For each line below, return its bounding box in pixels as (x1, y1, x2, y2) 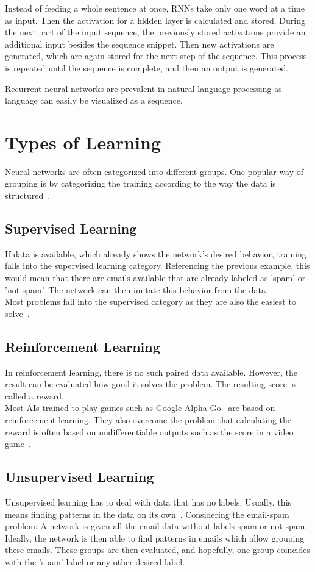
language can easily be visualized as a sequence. (5, 94, 183, 107)
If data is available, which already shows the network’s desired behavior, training (5, 247, 306, 260)
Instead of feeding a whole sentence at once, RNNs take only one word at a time (5, 2, 305, 14)
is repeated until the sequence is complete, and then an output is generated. (5, 61, 289, 74)
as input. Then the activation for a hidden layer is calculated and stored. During (5, 13, 305, 26)
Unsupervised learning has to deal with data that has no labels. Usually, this (5, 495, 292, 508)
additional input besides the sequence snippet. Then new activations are (5, 37, 274, 50)
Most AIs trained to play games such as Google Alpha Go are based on (5, 401, 275, 414)
